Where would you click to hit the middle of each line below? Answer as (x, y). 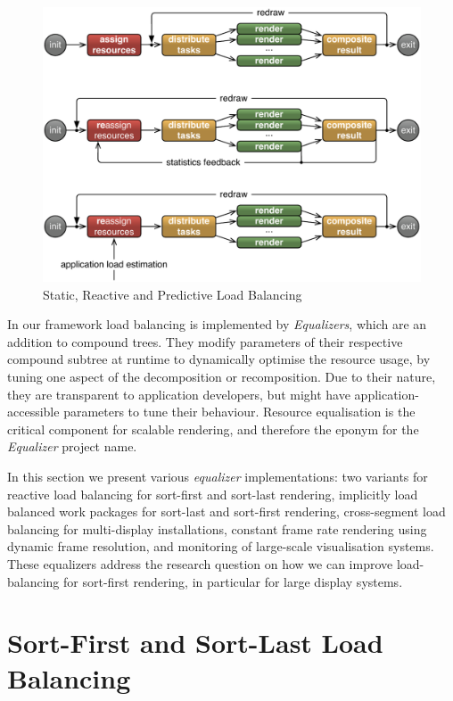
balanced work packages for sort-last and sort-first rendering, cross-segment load (226, 511)
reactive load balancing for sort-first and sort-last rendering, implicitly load (213, 494)
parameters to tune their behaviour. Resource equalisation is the (239, 412)
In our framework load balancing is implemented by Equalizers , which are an (217, 324)
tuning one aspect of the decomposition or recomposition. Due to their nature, (222, 377)
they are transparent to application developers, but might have (179, 394)
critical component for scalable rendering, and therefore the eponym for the (213, 429)
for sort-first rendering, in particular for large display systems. (233, 581)
